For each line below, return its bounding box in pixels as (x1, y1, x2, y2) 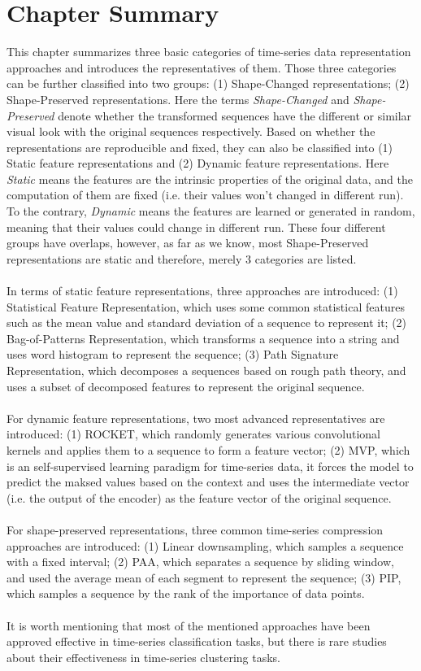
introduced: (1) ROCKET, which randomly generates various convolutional (7, 425, 381, 442)
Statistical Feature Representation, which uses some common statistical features (7, 298, 405, 315)
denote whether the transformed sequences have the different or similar (58, 107, 412, 124)
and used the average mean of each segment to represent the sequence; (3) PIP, (7, 569, 401, 586)
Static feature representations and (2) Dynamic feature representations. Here (7, 155, 389, 172)
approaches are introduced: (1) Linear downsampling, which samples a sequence (7, 537, 404, 554)
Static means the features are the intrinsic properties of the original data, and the (7, 170, 413, 187)
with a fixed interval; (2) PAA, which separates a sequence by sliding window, (7, 553, 394, 570)
